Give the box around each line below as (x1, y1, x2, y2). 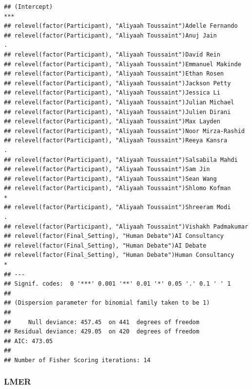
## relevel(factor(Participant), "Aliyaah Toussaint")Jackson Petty (4, 79, 231, 87)
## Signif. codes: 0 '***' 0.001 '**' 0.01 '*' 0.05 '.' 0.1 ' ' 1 (4, 280, 231, 288)
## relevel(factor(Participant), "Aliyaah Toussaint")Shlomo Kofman (4, 185, 231, 192)
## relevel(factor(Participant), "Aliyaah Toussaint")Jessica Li (4, 89, 220, 97)
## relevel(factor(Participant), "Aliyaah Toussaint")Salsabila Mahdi (4, 156, 238, 163)
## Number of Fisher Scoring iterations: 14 (4, 356, 151, 364)
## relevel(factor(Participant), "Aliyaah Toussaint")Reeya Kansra (4, 137, 228, 144)
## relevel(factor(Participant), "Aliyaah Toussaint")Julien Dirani (4, 108, 231, 116)
